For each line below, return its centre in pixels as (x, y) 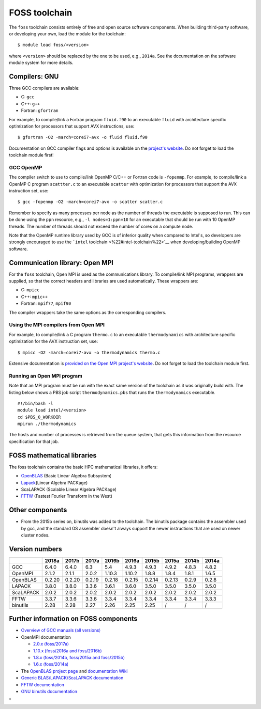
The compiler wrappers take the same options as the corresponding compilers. (88, 312)
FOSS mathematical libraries (53, 455)
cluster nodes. (35, 535)
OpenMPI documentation (46, 637)
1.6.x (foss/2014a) (51, 664)
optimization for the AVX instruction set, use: (53, 341)
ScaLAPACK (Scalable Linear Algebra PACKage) (69, 489)
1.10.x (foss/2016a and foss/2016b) (67, 651)
